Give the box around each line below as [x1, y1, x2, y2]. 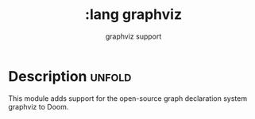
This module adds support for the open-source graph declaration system [8, 93, 248, 103]
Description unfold [8, 67, 132, 85]
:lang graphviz [84, 6, 183, 24]
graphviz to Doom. [8, 102, 69, 111]
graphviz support [105, 32, 162, 41]
